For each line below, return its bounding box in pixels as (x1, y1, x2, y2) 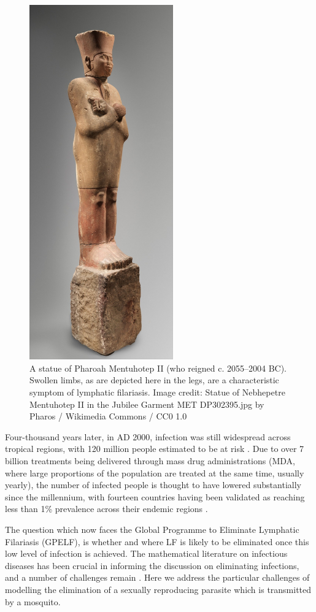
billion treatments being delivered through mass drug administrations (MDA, (5, 454, 295, 467)
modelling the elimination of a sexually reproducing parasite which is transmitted (5, 583, 312, 595)
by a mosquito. (5, 595, 61, 608)
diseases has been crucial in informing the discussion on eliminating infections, (5, 559, 299, 572)
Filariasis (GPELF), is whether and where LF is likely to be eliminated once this (5, 535, 309, 548)
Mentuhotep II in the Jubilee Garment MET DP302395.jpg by (29, 397, 264, 410)
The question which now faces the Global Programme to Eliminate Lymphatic (5, 522, 299, 535)
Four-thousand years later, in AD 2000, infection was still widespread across (5, 430, 291, 443)
